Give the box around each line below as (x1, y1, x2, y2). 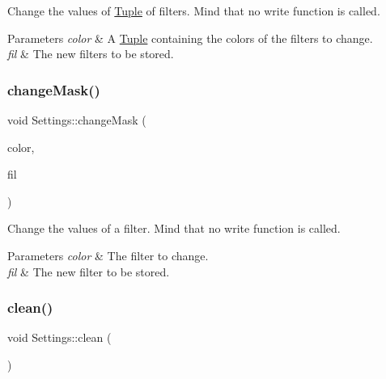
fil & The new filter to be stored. (7, 263, 170, 280)
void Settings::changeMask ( (7, 112, 146, 128)
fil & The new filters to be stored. (7, 45, 174, 62)
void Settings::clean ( (7, 329, 112, 346)
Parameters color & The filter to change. (7, 246, 209, 263)
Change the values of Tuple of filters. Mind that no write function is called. (7, 2, 380, 19)
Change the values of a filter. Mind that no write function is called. (7, 220, 341, 237)
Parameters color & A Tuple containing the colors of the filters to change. (7, 29, 373, 46)
